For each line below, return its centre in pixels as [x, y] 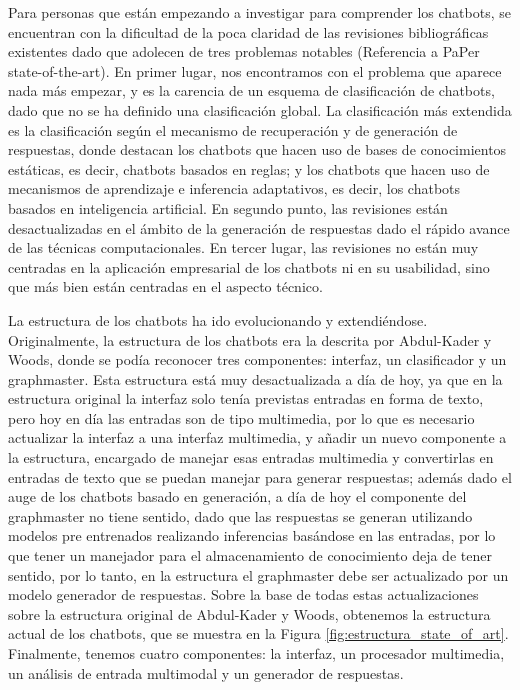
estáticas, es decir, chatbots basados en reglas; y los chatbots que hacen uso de [249, 168]
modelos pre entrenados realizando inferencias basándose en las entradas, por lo [252, 535]
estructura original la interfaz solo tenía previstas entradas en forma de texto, [246, 398]
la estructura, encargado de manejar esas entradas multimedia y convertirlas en [251, 457]
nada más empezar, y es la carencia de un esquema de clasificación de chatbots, [251, 90]
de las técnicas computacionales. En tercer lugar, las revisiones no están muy [243, 247]
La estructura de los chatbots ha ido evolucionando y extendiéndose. [218, 319]
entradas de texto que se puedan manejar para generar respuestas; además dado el [260, 476]
